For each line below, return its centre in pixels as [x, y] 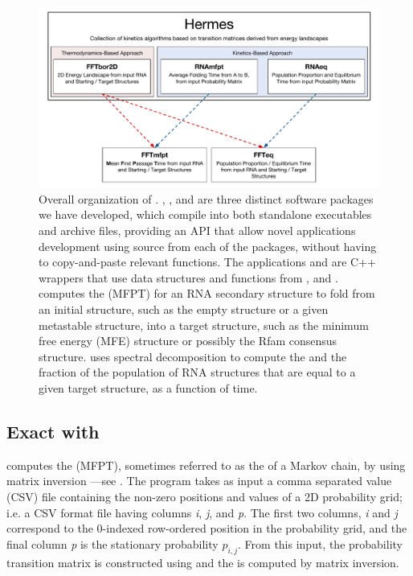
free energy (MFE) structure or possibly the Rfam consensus [188, 341]
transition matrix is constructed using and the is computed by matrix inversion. [203, 562]
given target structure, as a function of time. [148, 387]
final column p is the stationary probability [112, 543]
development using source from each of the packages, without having [208, 246]
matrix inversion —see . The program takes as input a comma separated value [199, 481]
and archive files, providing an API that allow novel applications [197, 230]
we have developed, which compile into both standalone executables [205, 214]
